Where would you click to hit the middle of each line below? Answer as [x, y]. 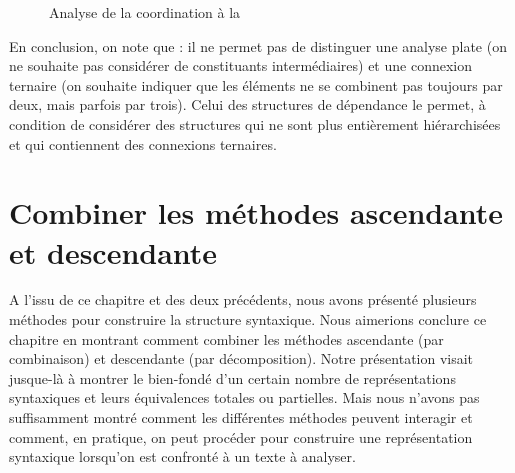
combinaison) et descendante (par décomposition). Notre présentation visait [241, 358]
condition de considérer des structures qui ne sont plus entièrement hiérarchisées [255, 123]
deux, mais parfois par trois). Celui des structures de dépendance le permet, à [247, 104]
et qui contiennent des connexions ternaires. [143, 143]
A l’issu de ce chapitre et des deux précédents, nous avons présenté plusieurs [243, 299]
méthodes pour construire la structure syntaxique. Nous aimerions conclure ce [248, 319]
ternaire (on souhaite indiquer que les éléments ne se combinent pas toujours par [256, 84]
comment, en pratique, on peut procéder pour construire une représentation [241, 436]
